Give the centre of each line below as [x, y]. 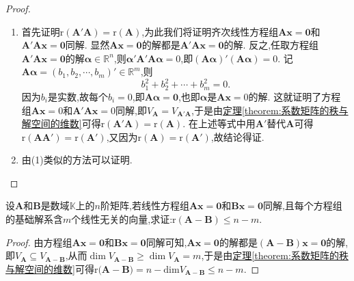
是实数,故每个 [78, 96]
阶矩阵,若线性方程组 [145, 205]
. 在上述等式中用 [219, 123]
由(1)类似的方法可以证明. [77, 160]
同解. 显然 [87, 45]
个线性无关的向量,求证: [122, 219]
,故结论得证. [237, 136]
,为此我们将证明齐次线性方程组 [210, 31]
